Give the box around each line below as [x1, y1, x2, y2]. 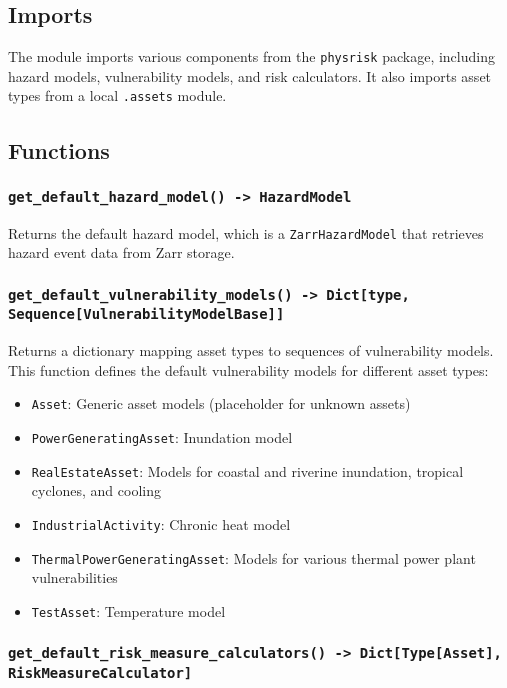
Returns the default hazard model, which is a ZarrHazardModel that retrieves [8, 222, 484, 243]
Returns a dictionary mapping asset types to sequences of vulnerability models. [8, 340, 494, 361]
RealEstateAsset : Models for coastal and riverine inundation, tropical [31, 460, 464, 481]
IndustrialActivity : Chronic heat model [31, 513, 291, 534]
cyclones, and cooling [31, 480, 161, 501]
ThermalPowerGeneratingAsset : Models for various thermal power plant [31, 547, 476, 568]
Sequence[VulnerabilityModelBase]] [8, 306, 285, 323]
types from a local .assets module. [8, 85, 227, 106]
